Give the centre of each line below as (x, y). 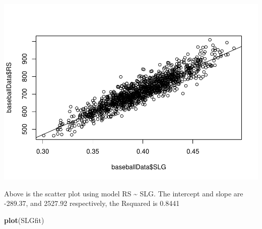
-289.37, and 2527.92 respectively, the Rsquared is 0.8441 (92, 203)
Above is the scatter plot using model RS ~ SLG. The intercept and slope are (124, 193)
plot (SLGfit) (24, 220)
